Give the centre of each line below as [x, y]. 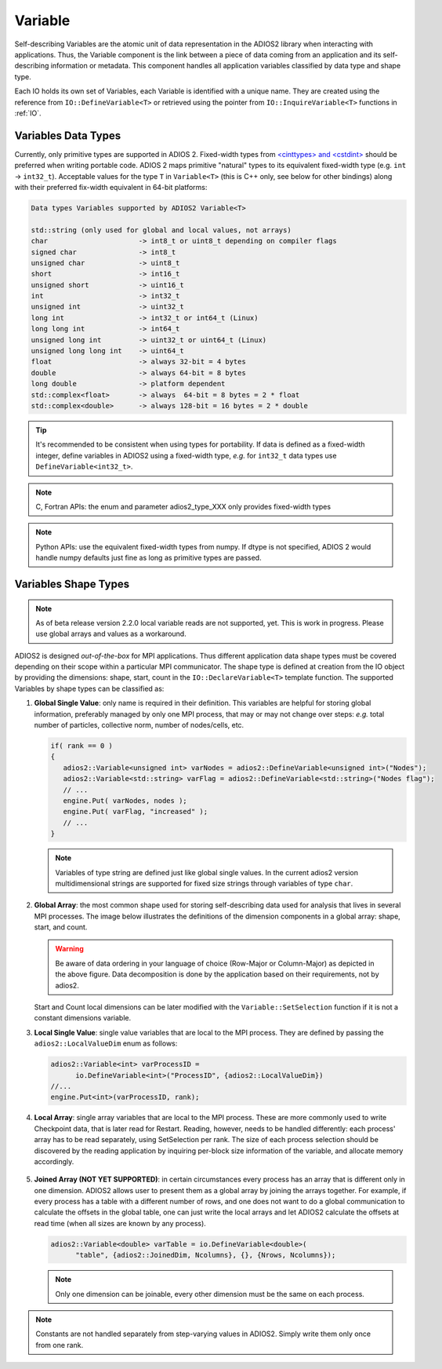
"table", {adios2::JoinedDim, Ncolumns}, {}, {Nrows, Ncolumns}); [206, 1255]
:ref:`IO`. [28, 113]
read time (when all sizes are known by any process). [120, 1223]
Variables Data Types [68, 135]
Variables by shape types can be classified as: [89, 688]
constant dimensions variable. [83, 1018]
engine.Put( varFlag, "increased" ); [135, 812]
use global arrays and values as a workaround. [111, 634]
